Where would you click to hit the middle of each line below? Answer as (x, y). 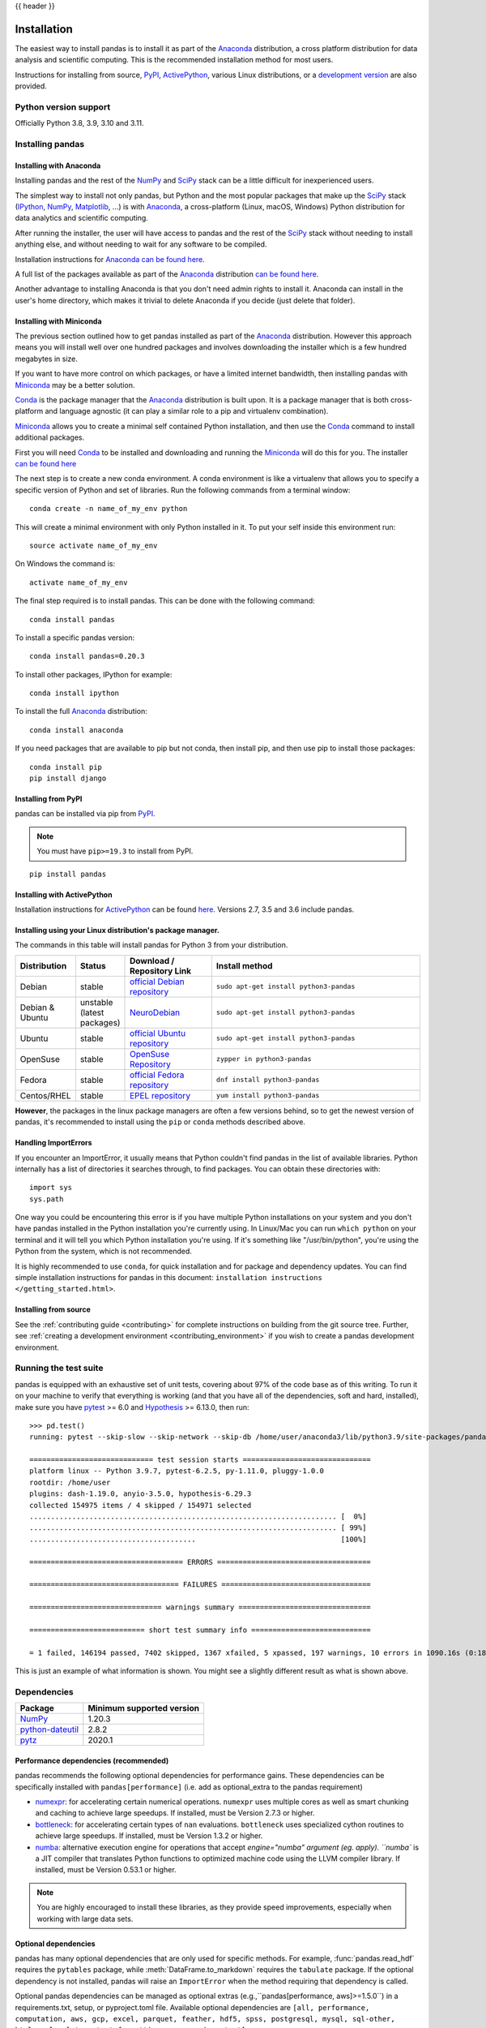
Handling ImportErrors (53, 1143)
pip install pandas (68, 874)
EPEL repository (160, 1095)
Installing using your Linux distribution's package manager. (117, 930)
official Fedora (157, 1075)
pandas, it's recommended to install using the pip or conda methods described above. (160, 1122)
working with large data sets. (85, 1918)
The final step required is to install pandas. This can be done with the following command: (165, 601)
